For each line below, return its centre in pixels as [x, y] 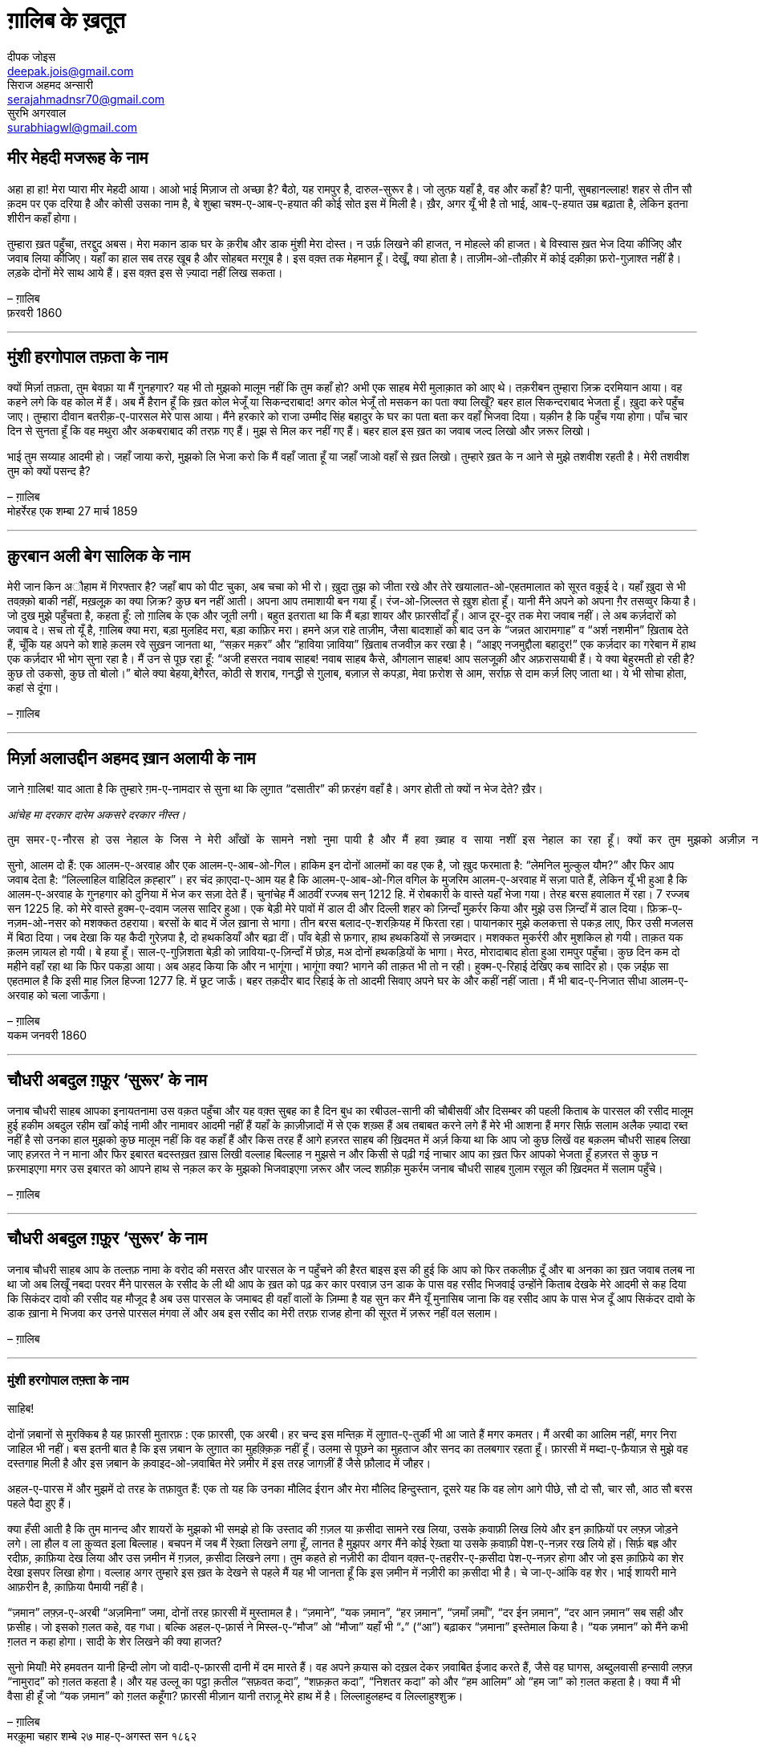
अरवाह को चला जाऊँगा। [57, 995]
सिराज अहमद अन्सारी [50, 84]
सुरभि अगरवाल [37, 112]
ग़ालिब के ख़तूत [67, 20]
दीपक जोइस [32, 56]
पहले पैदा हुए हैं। [40, 1503]
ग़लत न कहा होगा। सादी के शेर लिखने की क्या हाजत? [115, 1641]
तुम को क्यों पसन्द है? [49, 471]
